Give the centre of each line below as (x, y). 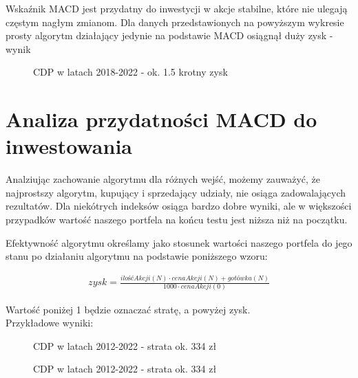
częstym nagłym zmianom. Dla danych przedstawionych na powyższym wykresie (175, 22)
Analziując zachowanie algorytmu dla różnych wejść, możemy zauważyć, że (163, 179)
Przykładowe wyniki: (50, 323)
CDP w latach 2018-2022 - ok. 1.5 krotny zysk (130, 72)
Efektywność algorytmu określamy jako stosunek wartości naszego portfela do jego (179, 242)
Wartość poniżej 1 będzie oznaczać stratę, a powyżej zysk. (128, 309)
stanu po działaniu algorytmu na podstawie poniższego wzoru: (137, 256)
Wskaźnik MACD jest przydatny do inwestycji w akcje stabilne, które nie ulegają (177, 8)
